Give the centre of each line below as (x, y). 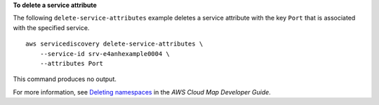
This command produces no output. (65, 79)
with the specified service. (51, 27)
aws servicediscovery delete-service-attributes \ (114, 44)
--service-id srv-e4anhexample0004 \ (105, 54)
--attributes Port (72, 63)
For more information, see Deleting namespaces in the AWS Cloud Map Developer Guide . (142, 92)
